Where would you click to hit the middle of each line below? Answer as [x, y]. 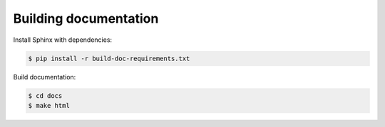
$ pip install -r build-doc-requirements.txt [109, 58]
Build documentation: [45, 77]
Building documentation [86, 18]
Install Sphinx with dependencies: [63, 40]
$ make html [49, 105]
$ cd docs [45, 95]
